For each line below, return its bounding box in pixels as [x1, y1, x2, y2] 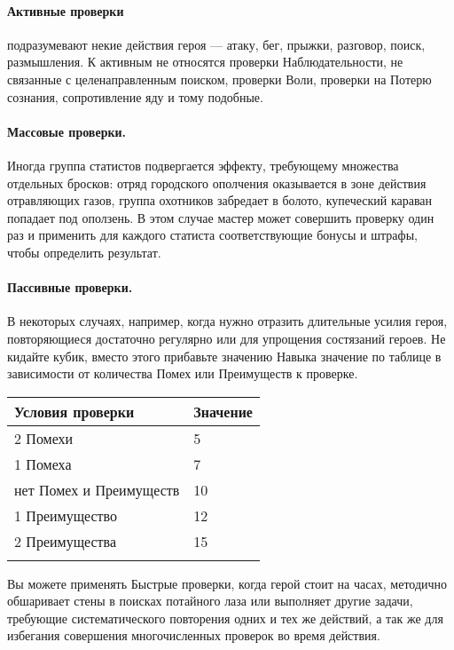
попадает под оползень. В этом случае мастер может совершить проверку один [7, 208, 434, 226]
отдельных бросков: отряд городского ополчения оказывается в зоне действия [7, 173, 427, 192]
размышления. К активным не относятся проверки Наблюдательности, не [7, 52, 403, 71]
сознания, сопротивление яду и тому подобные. [7, 87, 263, 106]
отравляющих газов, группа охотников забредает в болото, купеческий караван [7, 191, 433, 210]
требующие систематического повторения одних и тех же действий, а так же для [7, 608, 443, 627]
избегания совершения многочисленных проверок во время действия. [7, 626, 380, 645]
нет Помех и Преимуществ [14, 479, 180, 500]
